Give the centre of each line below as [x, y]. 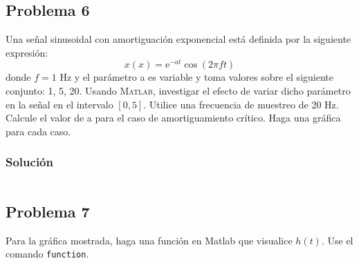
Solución [29, 162]
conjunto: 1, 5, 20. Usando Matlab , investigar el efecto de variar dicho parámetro [178, 91]
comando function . [47, 254]
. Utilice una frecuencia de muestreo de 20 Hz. [241, 104]
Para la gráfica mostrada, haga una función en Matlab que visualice [149, 240]
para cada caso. [38, 131]
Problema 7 [48, 212]
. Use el [337, 240]
